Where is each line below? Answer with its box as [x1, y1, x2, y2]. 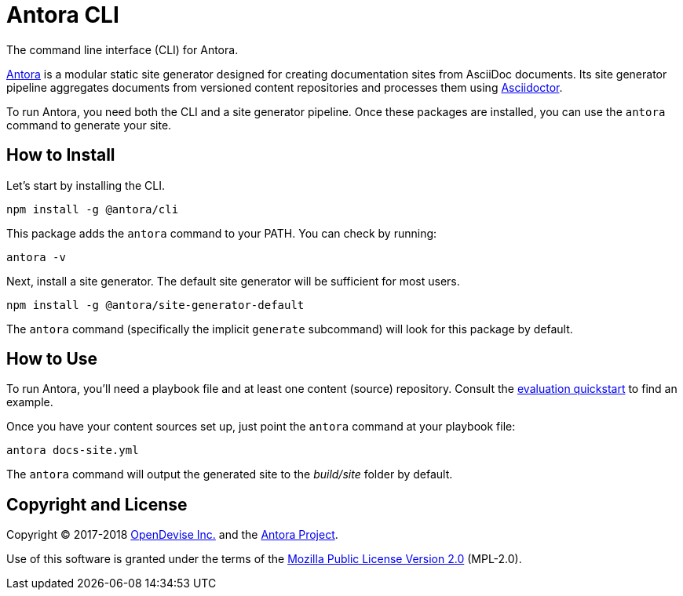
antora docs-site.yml [6, 444, 139, 457]
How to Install [6, 145, 115, 165]
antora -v [6, 250, 66, 263]
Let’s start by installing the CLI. [6, 178, 165, 192]
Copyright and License [6, 494, 188, 514]
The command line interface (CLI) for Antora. [6, 42, 239, 56]
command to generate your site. [6, 118, 172, 132]
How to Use [6, 349, 98, 369]
